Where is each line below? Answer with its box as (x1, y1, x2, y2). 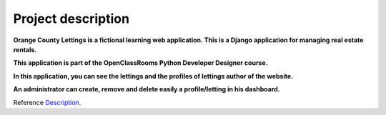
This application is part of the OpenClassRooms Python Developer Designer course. (13, 59, 268, 67)
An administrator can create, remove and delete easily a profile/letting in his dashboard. (13, 85, 280, 94)
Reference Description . (13, 98, 81, 106)
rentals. (13, 45, 37, 54)
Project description (13, 11, 130, 26)
